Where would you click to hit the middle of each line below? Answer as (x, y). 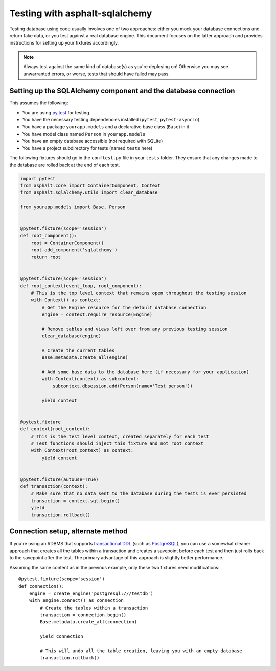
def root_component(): (49, 236)
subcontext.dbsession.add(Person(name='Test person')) (123, 386)
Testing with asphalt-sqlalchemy (81, 13)
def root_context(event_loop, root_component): (81, 286)
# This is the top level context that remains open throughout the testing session (139, 293)
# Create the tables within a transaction (94, 608)
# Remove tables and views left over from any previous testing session (135, 329)
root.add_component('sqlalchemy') (74, 250)
